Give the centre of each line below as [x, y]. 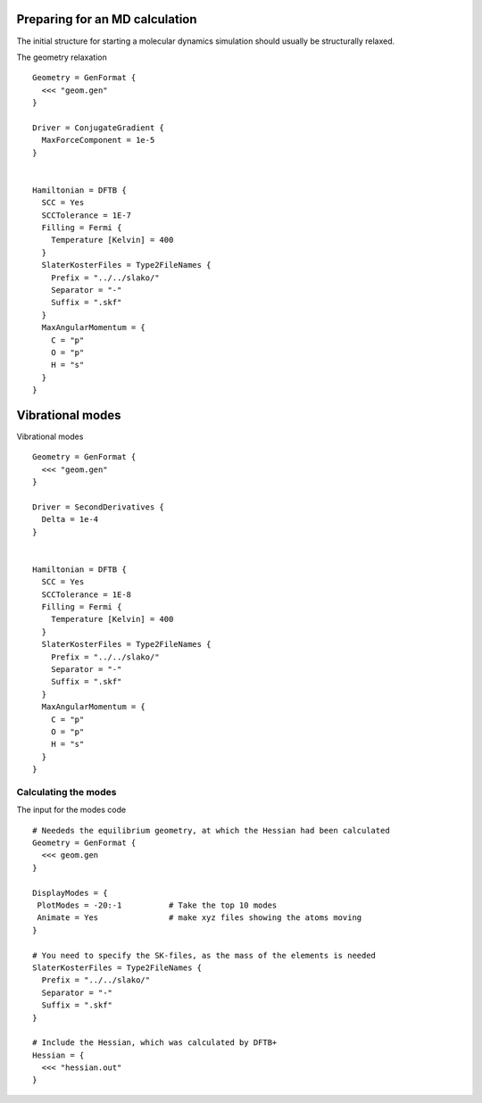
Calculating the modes [66, 792]
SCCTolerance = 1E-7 [87, 215]
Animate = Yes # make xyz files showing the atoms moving [199, 918]
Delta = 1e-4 [70, 519]
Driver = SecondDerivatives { [99, 507]
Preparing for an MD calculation [107, 19]
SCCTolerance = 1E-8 [87, 594]
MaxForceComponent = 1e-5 [98, 140]
